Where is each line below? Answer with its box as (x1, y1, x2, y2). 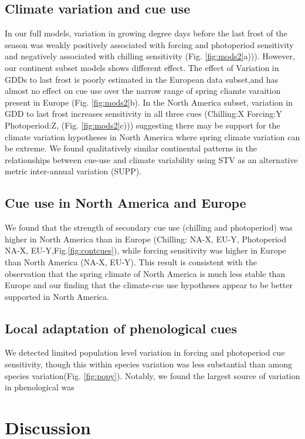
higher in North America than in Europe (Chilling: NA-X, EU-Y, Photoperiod (5, 232, 286, 245)
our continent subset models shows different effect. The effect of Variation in (5, 61, 279, 73)
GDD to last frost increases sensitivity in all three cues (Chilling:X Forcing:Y (5, 107, 282, 120)
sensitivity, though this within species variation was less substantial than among (5, 358, 293, 370)
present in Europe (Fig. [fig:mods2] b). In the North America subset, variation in (5, 96, 293, 108)
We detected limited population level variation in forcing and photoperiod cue (5, 346, 285, 359)
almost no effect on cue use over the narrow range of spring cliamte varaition (5, 85, 281, 97)
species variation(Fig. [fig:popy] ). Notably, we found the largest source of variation (5, 369, 300, 381)
